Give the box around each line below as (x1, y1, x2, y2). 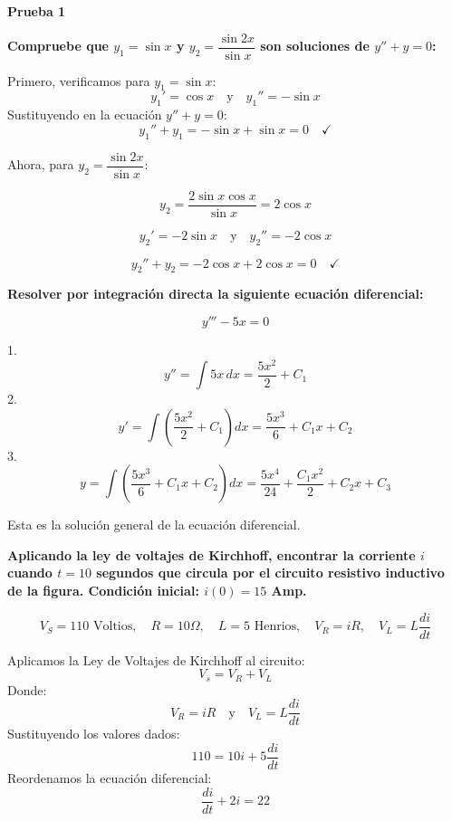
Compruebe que (7, 36, 109, 55)
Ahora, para (7, 155, 74, 174)
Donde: (7, 680, 47, 699)
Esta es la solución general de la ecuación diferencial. (7, 515, 301, 534)
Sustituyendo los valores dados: (7, 724, 180, 743)
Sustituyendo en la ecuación (7, 105, 162, 124)
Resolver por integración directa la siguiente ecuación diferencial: (7, 284, 424, 303)
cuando (7, 563, 53, 582)
